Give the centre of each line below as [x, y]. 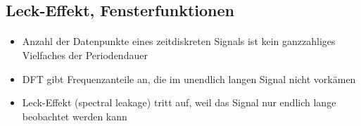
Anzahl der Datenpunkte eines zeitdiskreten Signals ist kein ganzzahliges [179, 41]
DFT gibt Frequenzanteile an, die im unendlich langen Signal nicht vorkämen [189, 78]
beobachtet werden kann [75, 116]
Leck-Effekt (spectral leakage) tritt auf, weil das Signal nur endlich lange [179, 102]
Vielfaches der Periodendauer [85, 55]
